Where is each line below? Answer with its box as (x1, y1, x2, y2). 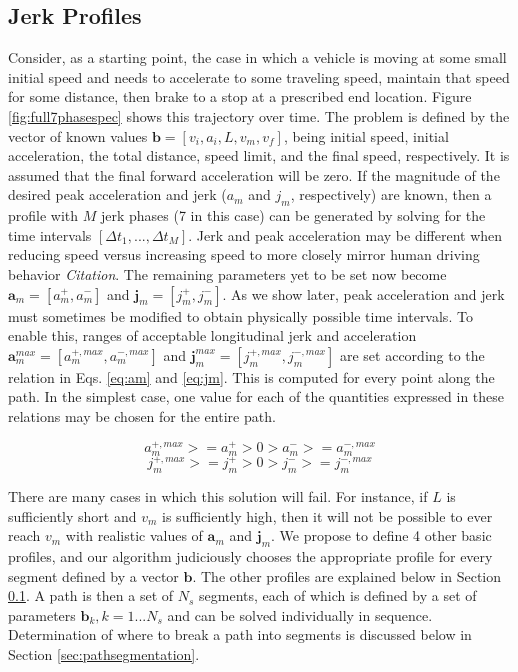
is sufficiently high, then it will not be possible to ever (162, 505, 493, 526)
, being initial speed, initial (283, 125, 449, 146)
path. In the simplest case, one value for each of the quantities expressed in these (8, 386, 505, 407)
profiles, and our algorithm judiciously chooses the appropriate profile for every (8, 546, 493, 567)
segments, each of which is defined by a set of (199, 585, 477, 606)
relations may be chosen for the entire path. (8, 405, 276, 426)
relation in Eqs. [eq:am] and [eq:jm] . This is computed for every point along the (8, 366, 495, 387)
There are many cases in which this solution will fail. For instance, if (8, 486, 428, 507)
